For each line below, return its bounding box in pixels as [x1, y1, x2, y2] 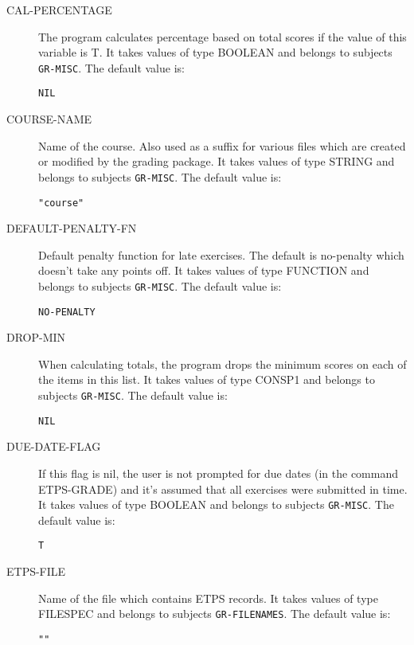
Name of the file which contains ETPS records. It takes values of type [38, 589, 378, 606]
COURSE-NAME [6, 111, 92, 127]
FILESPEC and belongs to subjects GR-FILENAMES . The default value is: [38, 605, 391, 622]
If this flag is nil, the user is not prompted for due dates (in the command [38, 464, 399, 481]
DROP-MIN [6, 329, 66, 346]
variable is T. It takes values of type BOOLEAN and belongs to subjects [38, 44, 393, 61]
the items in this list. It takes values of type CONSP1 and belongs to [38, 371, 375, 388]
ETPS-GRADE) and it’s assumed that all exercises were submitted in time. [38, 480, 408, 497]
